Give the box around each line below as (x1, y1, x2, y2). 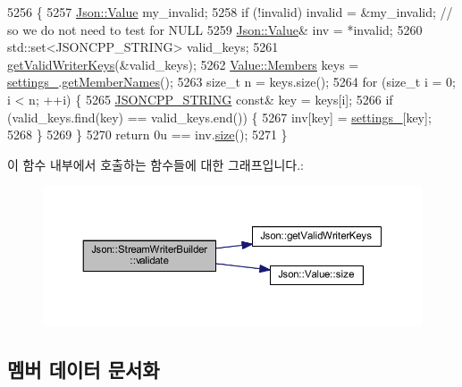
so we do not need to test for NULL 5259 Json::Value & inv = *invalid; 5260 (7, 20, 423, 38)
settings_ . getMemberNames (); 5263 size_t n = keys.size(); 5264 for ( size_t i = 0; (7, 72, 456, 91)
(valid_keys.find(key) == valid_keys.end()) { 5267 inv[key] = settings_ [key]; (7, 107, 432, 126)
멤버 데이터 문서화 (7, 355, 160, 383)
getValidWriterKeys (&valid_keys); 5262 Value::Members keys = (7, 55, 359, 73)
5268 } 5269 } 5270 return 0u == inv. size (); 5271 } (7, 125, 288, 144)
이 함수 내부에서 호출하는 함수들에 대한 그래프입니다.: (7, 155, 304, 173)
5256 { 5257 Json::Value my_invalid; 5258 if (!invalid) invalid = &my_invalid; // (7, 3, 453, 21)
